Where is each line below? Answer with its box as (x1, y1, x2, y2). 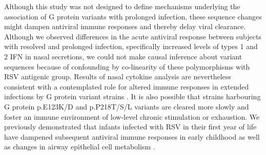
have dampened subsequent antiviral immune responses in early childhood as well (4, 131, 260, 142)
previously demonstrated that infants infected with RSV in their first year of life (4, 121, 257, 132)
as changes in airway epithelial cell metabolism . (4, 141, 155, 152)
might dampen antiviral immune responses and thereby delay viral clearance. (4, 21, 246, 32)
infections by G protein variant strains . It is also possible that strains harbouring (4, 91, 261, 102)
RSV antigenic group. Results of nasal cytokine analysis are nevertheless (4, 71, 231, 82)
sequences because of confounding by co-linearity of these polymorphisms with (4, 61, 250, 72)
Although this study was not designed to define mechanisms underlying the (4, 1, 240, 11)
